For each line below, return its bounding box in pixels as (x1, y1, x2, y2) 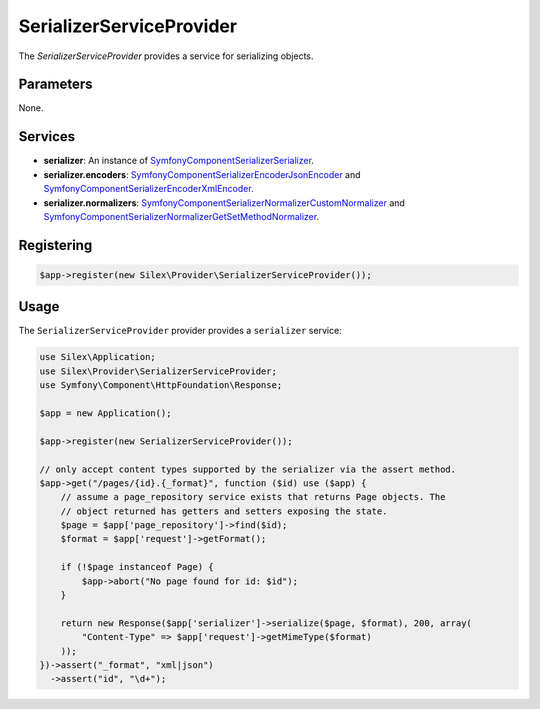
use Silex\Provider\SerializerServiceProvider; (39, 365, 277, 377)
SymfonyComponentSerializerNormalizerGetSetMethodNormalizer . (43, 210, 320, 222)
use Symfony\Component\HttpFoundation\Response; (39, 380, 283, 391)
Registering (18, 236, 93, 254)
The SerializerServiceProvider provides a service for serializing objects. (18, 50, 314, 62)
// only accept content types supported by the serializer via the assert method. (39, 463, 457, 475)
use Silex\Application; (39, 351, 157, 363)
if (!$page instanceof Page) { (60, 561, 214, 573)
